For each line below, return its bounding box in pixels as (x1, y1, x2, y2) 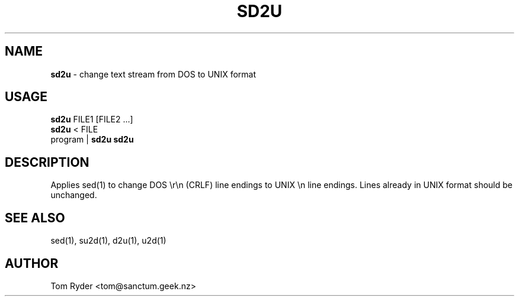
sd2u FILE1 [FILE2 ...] (50, 114, 133, 125)
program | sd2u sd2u (50, 134, 134, 145)
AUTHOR (5, 255, 59, 271)
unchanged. (50, 190, 97, 200)
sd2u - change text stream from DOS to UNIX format (50, 69, 256, 79)
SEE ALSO (5, 210, 65, 225)
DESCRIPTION (5, 154, 89, 170)
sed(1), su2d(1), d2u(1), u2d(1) (50, 235, 166, 246)
